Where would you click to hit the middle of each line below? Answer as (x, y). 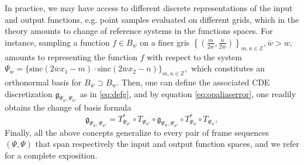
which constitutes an (228, 68)
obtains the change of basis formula (68, 107)
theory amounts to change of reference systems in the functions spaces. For (139, 31)
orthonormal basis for (43, 82)
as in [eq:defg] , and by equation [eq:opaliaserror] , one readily (188, 93)
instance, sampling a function (57, 42)
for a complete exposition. (51, 155)
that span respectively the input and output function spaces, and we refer (167, 144)
